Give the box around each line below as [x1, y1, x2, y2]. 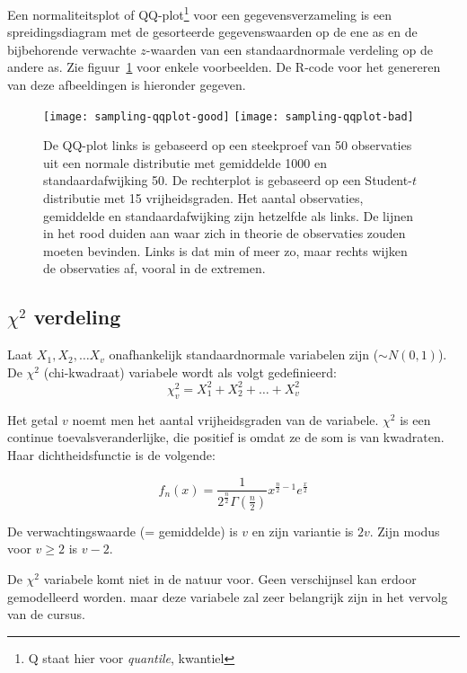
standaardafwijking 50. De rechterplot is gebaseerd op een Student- [43, 171, 412, 190]
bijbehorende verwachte [7, 40, 137, 58]
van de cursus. [7, 605, 85, 624]
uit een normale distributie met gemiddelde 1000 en [43, 153, 327, 172]
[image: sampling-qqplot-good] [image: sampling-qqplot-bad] [43, 110, 414, 123]
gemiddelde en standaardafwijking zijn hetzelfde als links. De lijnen [43, 206, 413, 225]
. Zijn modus [369, 521, 440, 540]
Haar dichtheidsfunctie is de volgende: [7, 445, 216, 464]
